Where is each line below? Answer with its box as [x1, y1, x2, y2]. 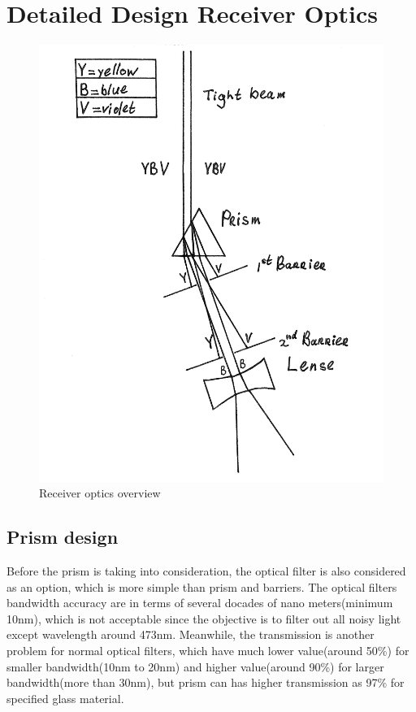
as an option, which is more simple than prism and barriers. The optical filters [6, 578, 397, 595]
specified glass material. [6, 689, 124, 706]
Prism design [6, 524, 119, 549]
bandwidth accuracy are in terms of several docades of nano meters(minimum [6, 594, 393, 611]
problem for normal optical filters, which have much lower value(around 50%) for [6, 641, 409, 658]
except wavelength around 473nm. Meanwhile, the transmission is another [6, 626, 375, 643]
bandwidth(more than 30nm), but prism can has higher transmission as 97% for [6, 674, 405, 691]
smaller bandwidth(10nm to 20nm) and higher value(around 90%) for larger [6, 658, 384, 675]
